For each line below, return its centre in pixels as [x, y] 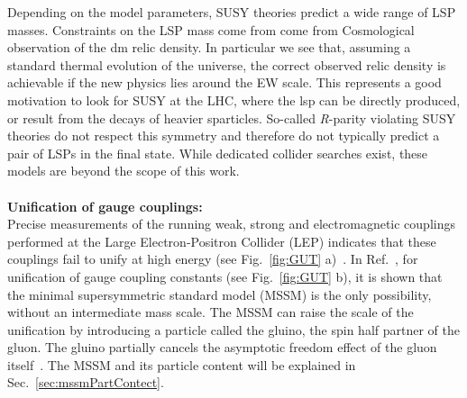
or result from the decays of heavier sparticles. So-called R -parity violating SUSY [232, 118]
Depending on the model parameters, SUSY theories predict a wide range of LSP [232, 12]
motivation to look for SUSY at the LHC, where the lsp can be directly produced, [234, 99]
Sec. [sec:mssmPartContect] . [86, 382]
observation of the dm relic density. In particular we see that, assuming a [209, 47]
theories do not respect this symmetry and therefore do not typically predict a [224, 136]
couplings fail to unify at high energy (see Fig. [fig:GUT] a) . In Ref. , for [213, 259]
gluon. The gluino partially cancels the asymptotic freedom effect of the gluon [222, 347]
